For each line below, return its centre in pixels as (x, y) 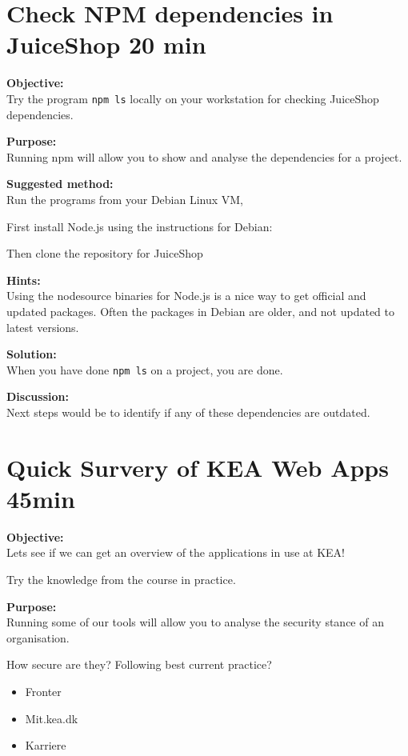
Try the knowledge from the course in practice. (121, 580)
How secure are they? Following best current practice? (139, 664)
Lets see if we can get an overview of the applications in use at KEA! (176, 552)
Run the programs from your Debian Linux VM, (125, 199)
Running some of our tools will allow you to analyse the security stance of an (195, 622)
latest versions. (43, 327)
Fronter (43, 691)
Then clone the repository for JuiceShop (105, 253)
